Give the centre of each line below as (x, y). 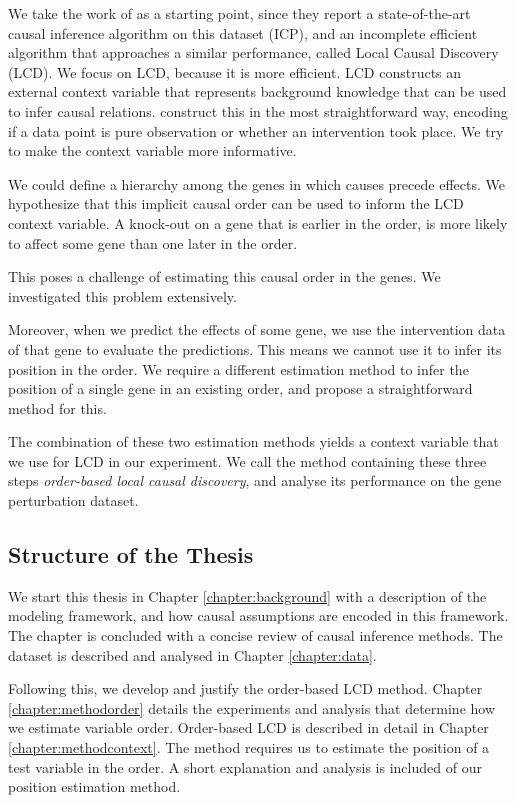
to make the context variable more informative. (152, 150)
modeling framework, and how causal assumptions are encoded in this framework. (258, 615)
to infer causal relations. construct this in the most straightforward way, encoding (258, 110)
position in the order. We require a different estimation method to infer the (238, 368)
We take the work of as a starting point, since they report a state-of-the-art (239, 13)
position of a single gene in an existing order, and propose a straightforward (240, 388)
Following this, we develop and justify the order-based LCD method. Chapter (245, 688)
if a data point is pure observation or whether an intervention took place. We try (256, 130)
